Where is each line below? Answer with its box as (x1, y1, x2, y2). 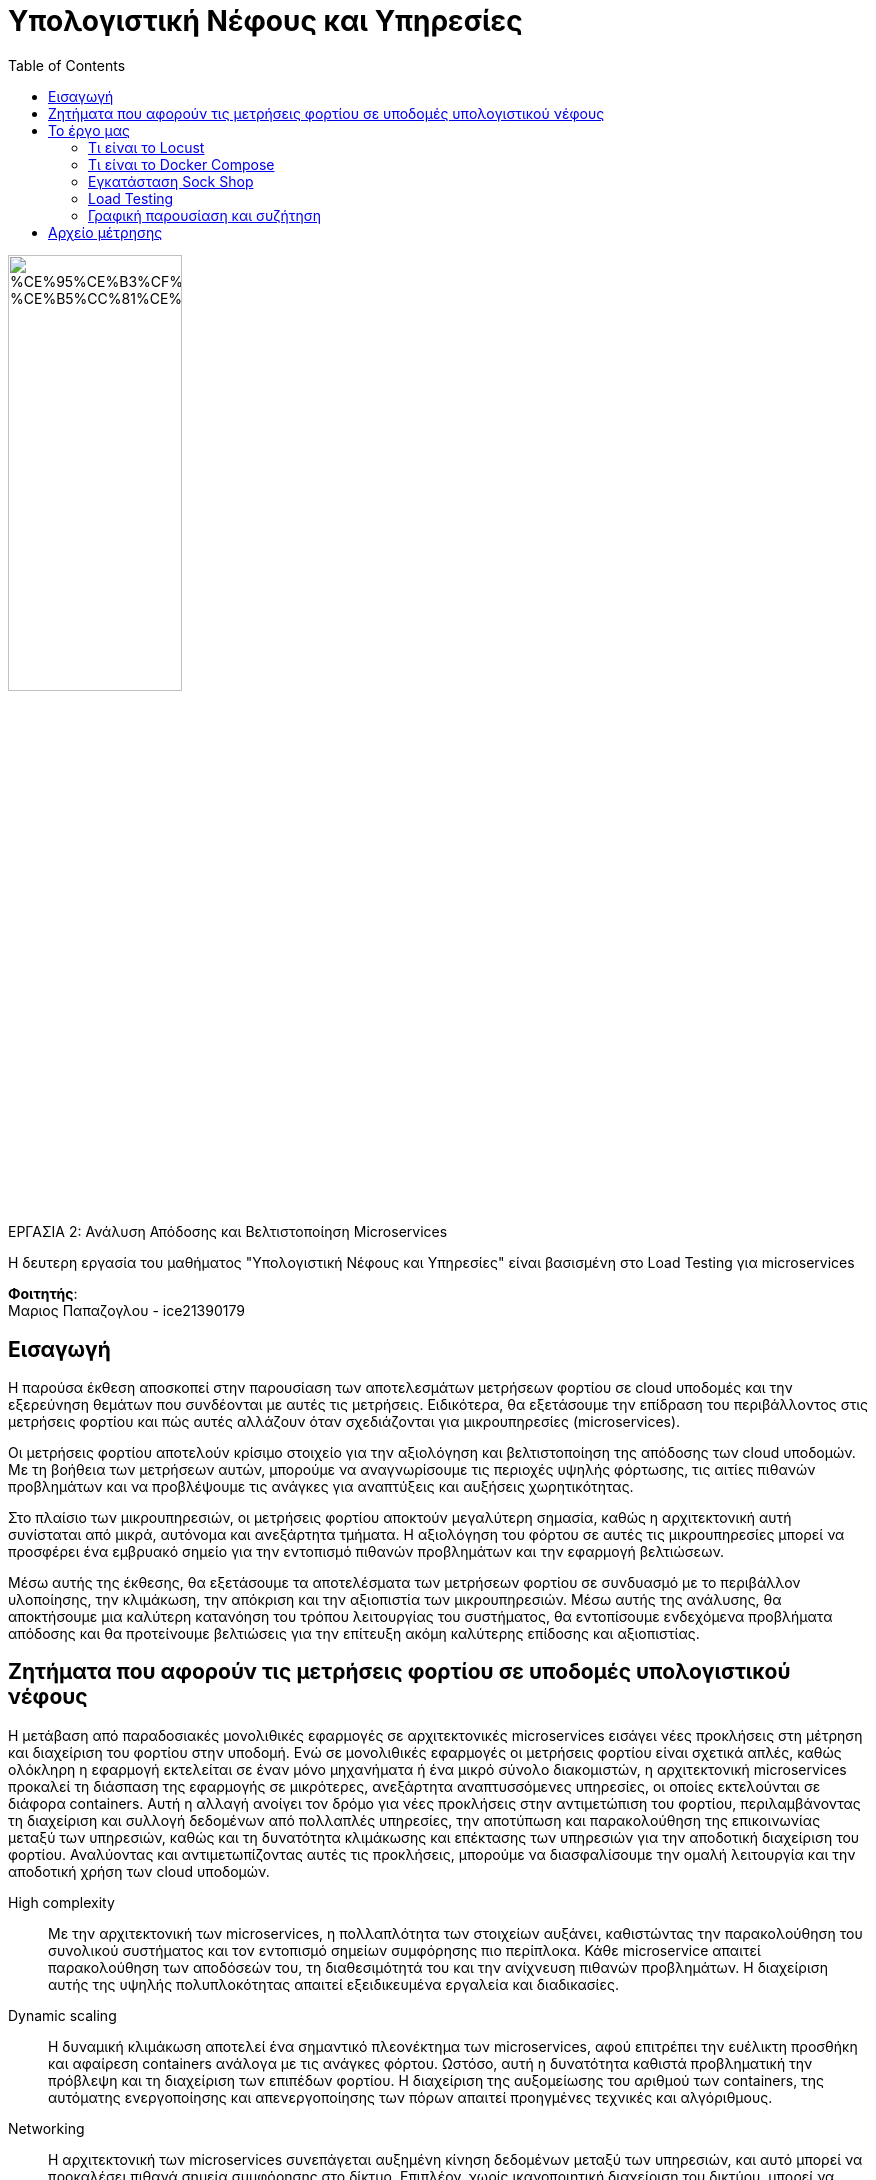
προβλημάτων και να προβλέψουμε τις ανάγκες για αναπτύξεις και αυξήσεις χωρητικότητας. (8, 1477, 634, 1495)
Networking (8, 2119, 85, 2137)
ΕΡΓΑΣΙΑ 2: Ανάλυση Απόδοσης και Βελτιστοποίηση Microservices (8, 1223, 448, 1241)
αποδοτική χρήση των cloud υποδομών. (8, 1862, 270, 1880)
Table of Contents (8, 56, 126, 74)
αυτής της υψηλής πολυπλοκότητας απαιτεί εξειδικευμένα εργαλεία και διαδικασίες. (48, 1975, 619, 1993)
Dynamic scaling (8, 2006, 117, 2024)
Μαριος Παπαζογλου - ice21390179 (8, 1302, 245, 1320)
